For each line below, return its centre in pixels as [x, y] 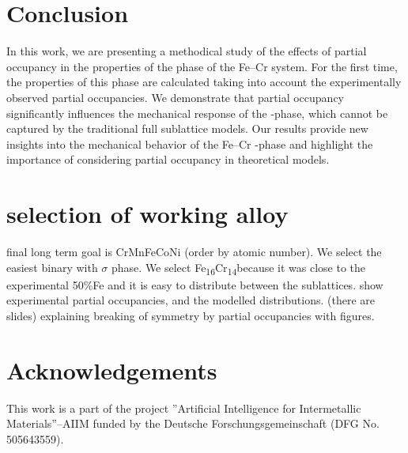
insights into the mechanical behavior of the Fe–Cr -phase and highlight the [190, 143]
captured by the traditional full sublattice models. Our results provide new [187, 128]
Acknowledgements [112, 370]
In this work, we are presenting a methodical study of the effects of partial [187, 51]
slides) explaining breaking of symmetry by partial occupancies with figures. [191, 315]
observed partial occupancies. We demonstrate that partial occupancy [176, 97]
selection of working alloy [147, 214]
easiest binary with [52, 267]
